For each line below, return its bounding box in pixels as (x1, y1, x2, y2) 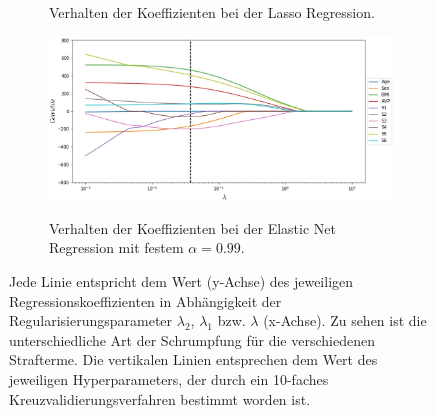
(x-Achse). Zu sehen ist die (263, 310, 427, 331)
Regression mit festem (49, 237, 184, 258)
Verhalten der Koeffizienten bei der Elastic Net (49, 217, 336, 238)
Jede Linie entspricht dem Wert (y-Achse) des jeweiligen (9, 270, 354, 291)
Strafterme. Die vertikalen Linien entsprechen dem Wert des (9, 349, 378, 370)
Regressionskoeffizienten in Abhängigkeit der (9, 290, 282, 311)
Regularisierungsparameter (9, 310, 173, 331)
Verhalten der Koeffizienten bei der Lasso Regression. (49, 2, 375, 22)
